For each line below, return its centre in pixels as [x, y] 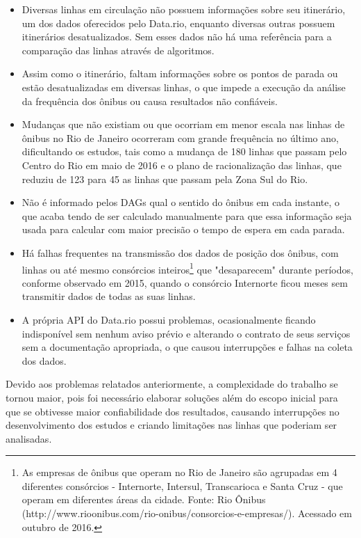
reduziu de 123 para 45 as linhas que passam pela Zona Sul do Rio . [165, 179]
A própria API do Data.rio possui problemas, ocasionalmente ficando [169, 319]
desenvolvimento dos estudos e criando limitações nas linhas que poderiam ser [171, 425]
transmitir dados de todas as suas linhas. [109, 296]
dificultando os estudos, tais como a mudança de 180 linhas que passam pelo [184, 151]
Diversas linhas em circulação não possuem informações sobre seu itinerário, [184, 9]
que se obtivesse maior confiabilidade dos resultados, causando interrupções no [173, 411]
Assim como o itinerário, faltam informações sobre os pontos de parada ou [180, 73]
